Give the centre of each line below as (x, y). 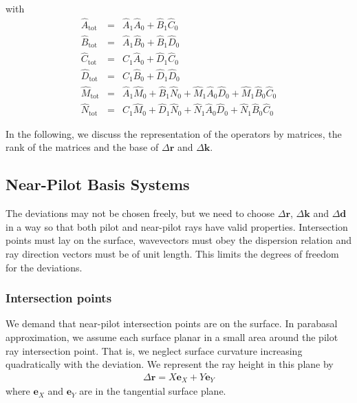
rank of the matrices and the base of (82, 147)
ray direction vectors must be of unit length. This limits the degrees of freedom (172, 253)
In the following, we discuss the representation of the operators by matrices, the (174, 133)
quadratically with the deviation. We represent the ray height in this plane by (170, 364)
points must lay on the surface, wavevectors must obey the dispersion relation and (179, 240)
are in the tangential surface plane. (153, 391)
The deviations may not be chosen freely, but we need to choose (140, 213)
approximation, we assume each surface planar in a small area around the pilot (172, 337)
